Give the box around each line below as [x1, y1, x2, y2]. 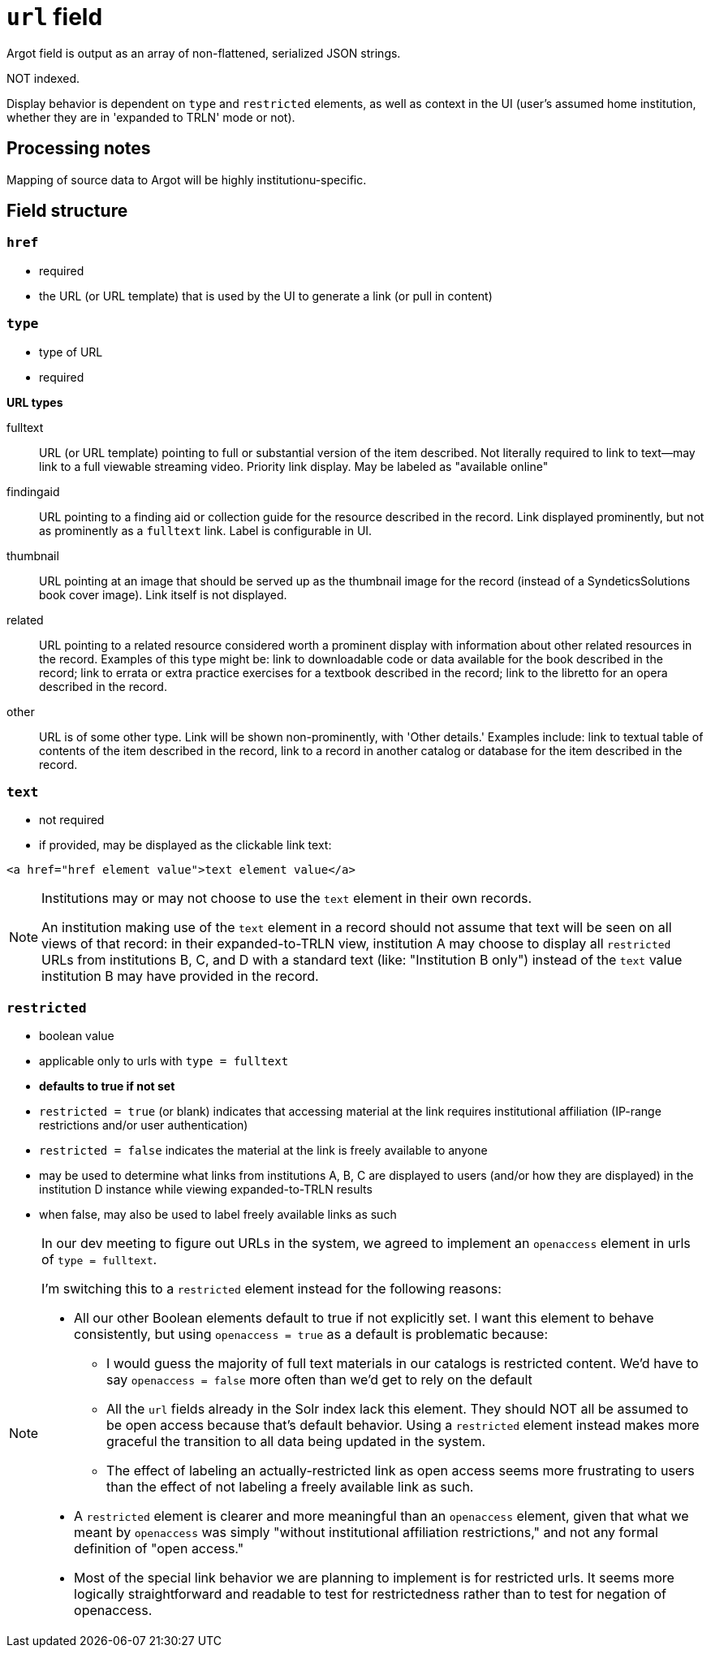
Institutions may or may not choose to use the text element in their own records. [41, 890, 532, 907]
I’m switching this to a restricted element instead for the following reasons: [41, 1280, 502, 1298]
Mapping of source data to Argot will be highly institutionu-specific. [6, 172, 367, 187]
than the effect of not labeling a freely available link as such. [106, 1479, 474, 1496]
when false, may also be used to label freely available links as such [39, 1207, 397, 1222]
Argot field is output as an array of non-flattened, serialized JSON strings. [6, 45, 401, 60]
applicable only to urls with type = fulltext [39, 1054, 289, 1069]
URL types [6, 395, 63, 409]
